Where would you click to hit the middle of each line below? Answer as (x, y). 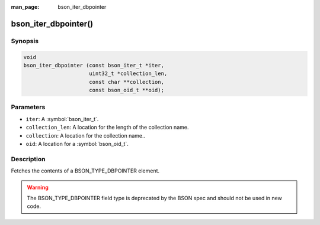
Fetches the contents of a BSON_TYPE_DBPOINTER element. (85, 171)
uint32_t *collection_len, (128, 74)
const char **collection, (127, 82)
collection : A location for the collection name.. (86, 135)
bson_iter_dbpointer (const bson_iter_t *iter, (94, 65)
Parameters (28, 107)
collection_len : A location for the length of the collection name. (107, 128)
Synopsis (25, 41)
